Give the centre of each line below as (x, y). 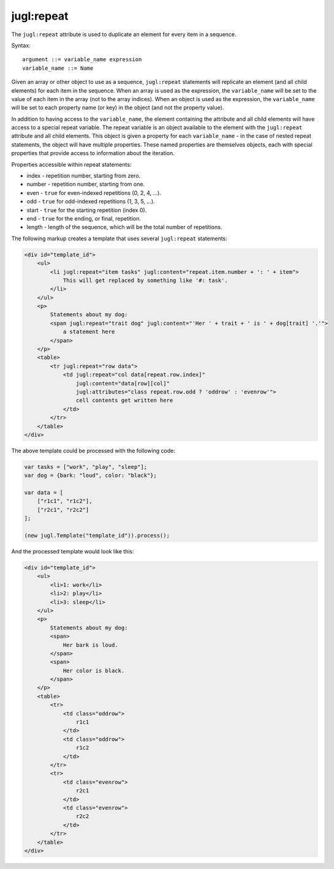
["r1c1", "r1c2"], (65, 501)
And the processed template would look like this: (73, 552)
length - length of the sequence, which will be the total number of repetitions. (124, 227)
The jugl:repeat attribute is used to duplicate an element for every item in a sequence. (124, 34)
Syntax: (21, 45)
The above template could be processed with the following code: (93, 450)
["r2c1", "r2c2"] (63, 510)
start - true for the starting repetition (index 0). (87, 210)
